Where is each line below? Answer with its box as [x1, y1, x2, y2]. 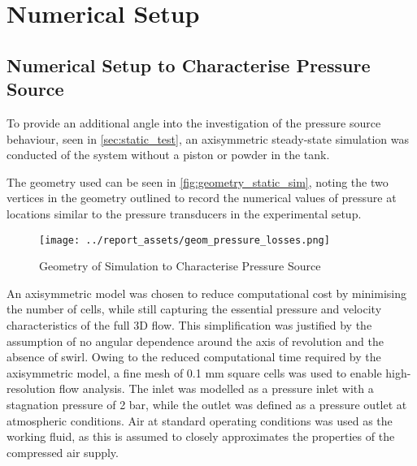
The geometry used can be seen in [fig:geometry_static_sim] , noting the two [7, 173, 389, 190]
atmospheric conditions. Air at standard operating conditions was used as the [7, 412, 393, 429]
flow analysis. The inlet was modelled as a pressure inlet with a [59, 380, 374, 397]
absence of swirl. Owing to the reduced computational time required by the [7, 348, 381, 365]
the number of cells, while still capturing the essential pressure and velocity [7, 300, 382, 317]
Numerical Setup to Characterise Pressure [7, 52, 371, 77]
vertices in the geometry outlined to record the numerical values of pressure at [7, 189, 397, 206]
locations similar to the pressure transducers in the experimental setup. [7, 205, 362, 222]
